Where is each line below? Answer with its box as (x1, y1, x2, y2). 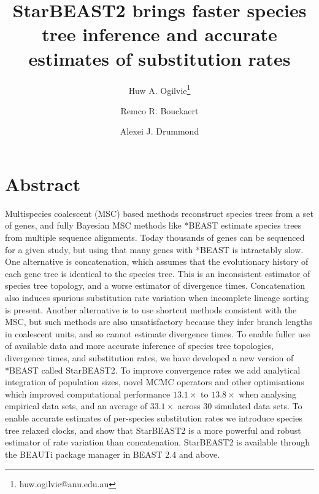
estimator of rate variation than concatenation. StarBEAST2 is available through (5, 436, 310, 449)
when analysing (239, 387, 297, 400)
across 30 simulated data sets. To (177, 399, 302, 412)
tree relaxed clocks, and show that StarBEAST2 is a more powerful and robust (5, 423, 301, 436)
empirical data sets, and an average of (5, 399, 147, 412)
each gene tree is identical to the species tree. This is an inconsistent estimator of (5, 267, 310, 280)
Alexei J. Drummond (120, 125, 199, 138)
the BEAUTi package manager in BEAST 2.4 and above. (5, 447, 220, 460)
